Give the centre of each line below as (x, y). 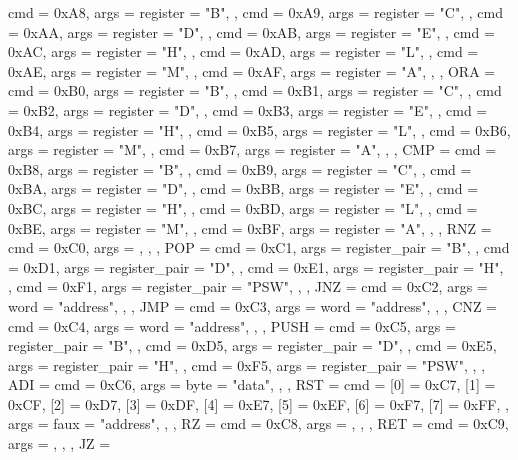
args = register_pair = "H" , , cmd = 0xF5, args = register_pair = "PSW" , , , (247, 364)
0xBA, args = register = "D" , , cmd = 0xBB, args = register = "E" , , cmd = (243, 188)
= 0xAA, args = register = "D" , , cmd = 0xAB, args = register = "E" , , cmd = (251, 31)
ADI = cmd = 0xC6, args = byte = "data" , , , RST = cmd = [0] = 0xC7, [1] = (252, 384)
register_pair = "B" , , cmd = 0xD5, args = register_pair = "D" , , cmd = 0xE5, (252, 345)
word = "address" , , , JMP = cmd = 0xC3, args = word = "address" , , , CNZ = (252, 305)
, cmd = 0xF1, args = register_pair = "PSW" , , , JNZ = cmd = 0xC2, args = (248, 286)
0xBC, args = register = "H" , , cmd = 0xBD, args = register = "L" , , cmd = (243, 207)
